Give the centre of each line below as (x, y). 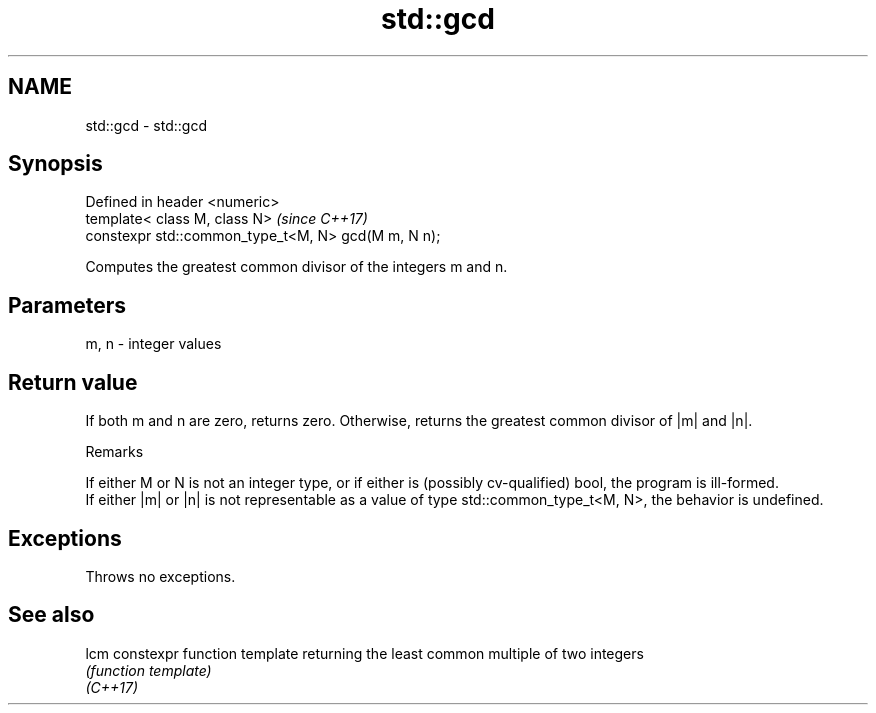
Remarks (114, 452)
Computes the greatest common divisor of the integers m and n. (296, 267)
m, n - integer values (153, 344)
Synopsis (55, 164)
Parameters (67, 305)
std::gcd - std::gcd (146, 125)
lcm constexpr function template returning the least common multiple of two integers (364, 653)
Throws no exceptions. (160, 576)
